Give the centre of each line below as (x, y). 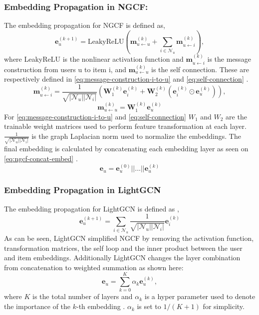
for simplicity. (224, 306)
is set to (149, 306)
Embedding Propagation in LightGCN (83, 190)
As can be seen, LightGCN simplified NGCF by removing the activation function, (129, 238)
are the (236, 116)
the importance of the (37, 306)
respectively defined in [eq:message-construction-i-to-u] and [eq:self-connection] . (126, 79)
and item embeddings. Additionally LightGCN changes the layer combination (122, 258)
